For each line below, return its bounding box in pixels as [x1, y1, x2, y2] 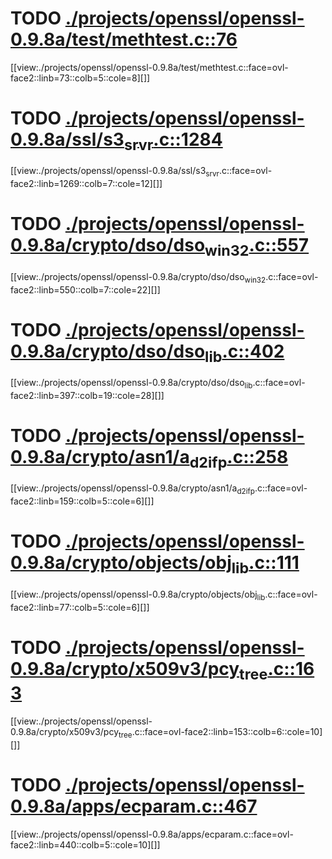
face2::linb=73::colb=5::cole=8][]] [10, 72, 151, 84]
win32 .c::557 [204, 234, 310, 261]
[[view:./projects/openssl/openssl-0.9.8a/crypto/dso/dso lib [10, 377, 253, 391]
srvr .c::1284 [123, 128, 223, 154]
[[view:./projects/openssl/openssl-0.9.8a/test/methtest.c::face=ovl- [10, 61, 289, 73]
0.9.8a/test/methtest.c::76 [10, 28, 238, 51]
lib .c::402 [204, 340, 285, 366]
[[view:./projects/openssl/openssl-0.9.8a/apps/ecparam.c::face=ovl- [10, 828, 294, 840]
